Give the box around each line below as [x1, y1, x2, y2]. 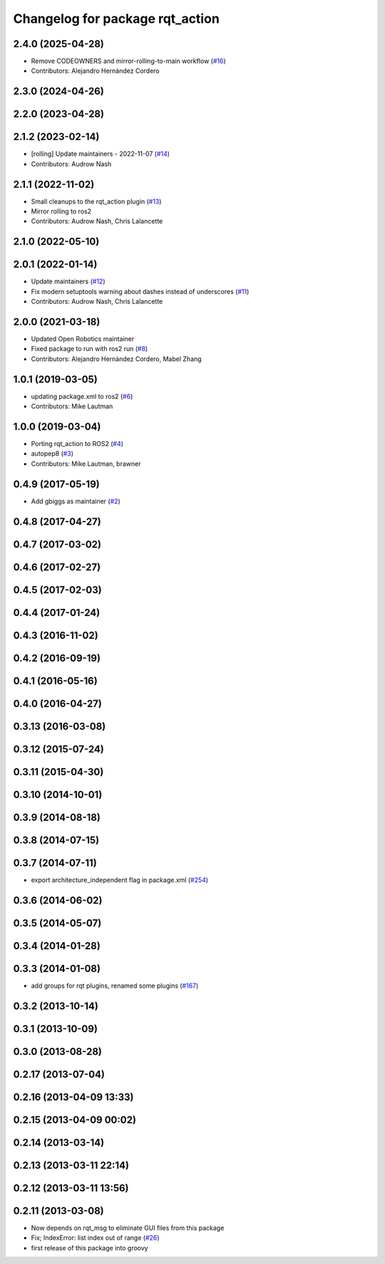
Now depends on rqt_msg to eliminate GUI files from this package [31, 1223, 225, 1232]
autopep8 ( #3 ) [31, 450, 74, 458]
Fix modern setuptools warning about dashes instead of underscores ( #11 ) [31, 287, 250, 295]
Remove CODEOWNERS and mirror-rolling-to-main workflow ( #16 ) [31, 57, 226, 66]
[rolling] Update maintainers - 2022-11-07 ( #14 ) [31, 150, 170, 158]
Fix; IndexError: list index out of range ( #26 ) [31, 1233, 160, 1242]
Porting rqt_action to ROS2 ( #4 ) [31, 440, 124, 448]
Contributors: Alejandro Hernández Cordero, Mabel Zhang [31, 354, 202, 363]
